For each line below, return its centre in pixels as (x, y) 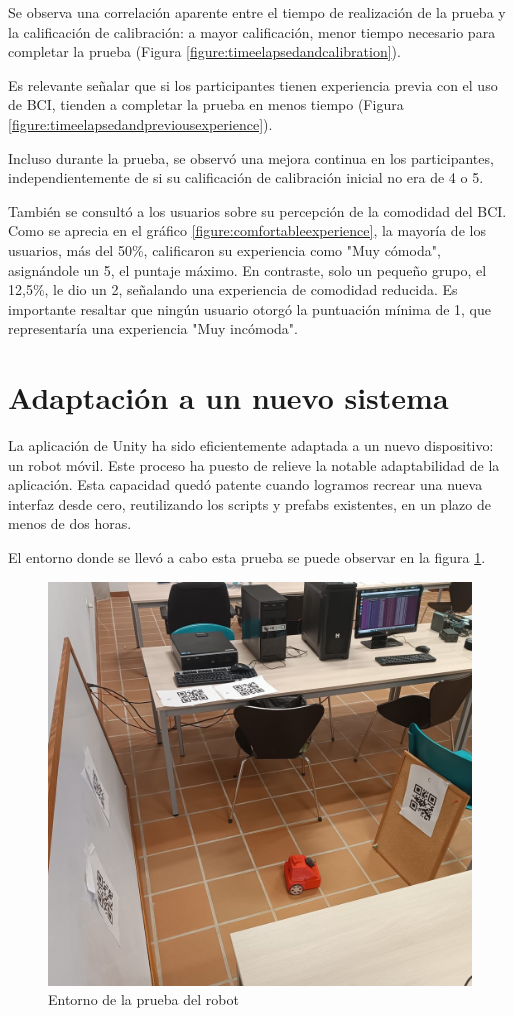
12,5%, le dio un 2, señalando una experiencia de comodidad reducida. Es (233, 289)
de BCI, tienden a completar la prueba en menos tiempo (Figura (206, 104)
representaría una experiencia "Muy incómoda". (153, 328)
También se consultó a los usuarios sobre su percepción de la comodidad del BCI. (257, 210)
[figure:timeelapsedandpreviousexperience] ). (140, 123)
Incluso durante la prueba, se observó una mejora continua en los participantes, (251, 157)
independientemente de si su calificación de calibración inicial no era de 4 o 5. (246, 177)
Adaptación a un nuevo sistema (228, 397)
